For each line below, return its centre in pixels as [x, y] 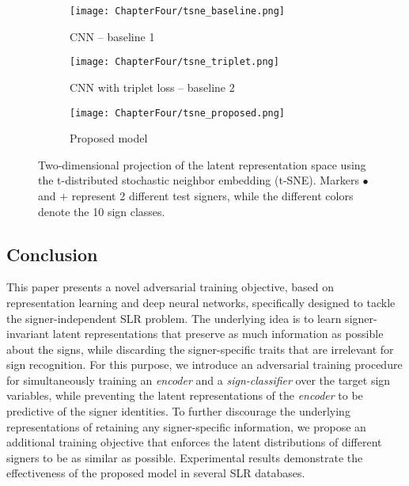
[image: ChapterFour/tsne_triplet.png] [174, 62]
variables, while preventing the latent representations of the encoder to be [185, 395]
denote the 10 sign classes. [102, 211]
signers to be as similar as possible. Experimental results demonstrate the [185, 457]
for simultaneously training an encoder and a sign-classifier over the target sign [199, 380]
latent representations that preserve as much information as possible [218, 334]
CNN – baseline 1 [112, 36]
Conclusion [52, 254]
